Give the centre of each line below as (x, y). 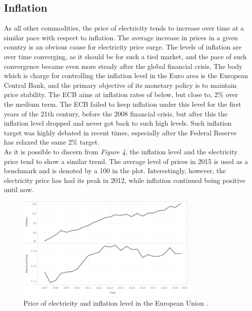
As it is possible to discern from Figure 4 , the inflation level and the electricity (121, 151)
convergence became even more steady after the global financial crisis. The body (123, 66)
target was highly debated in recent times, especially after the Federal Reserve (120, 132)
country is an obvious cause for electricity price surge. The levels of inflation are (123, 47)
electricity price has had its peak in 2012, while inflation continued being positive (125, 180)
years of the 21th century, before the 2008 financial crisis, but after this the (116, 113)
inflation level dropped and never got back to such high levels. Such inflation (118, 123)
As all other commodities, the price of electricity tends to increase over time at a (124, 28)
